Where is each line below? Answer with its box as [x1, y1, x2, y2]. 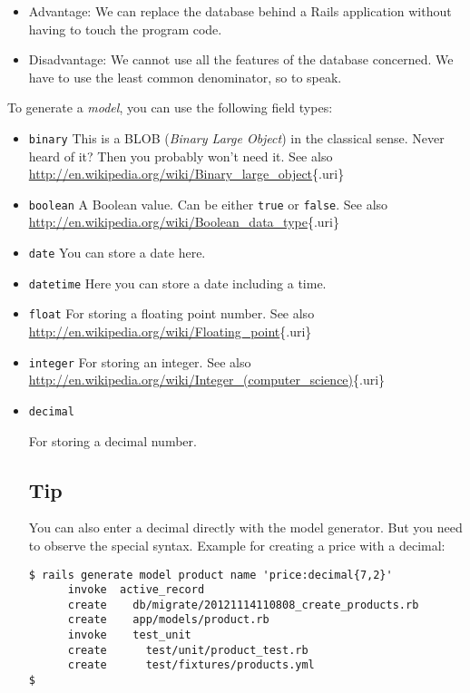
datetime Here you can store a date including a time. [28, 273, 327, 292]
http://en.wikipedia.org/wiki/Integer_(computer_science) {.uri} [28, 370, 386, 389]
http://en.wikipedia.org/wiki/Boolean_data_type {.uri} [28, 212, 339, 231]
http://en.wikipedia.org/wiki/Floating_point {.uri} [28, 322, 312, 341]
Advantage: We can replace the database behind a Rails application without [28, 2, 452, 20]
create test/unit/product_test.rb [67, 643, 308, 657]
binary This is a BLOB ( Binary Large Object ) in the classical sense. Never [28, 128, 445, 147]
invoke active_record [67, 583, 205, 597]
